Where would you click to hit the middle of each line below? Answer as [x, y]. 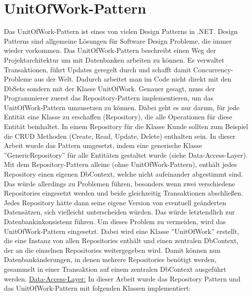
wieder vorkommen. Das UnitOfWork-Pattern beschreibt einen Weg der [110, 50]
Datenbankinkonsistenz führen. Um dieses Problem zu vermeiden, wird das [115, 221]
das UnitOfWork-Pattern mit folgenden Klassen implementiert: [97, 288]
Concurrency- [213, 69]
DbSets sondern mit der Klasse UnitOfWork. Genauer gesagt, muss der [110, 88]
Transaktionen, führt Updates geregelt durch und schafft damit [98, 69]
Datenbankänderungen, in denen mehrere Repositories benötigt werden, [110, 259]
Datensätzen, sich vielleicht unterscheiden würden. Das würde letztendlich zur [119, 212]
